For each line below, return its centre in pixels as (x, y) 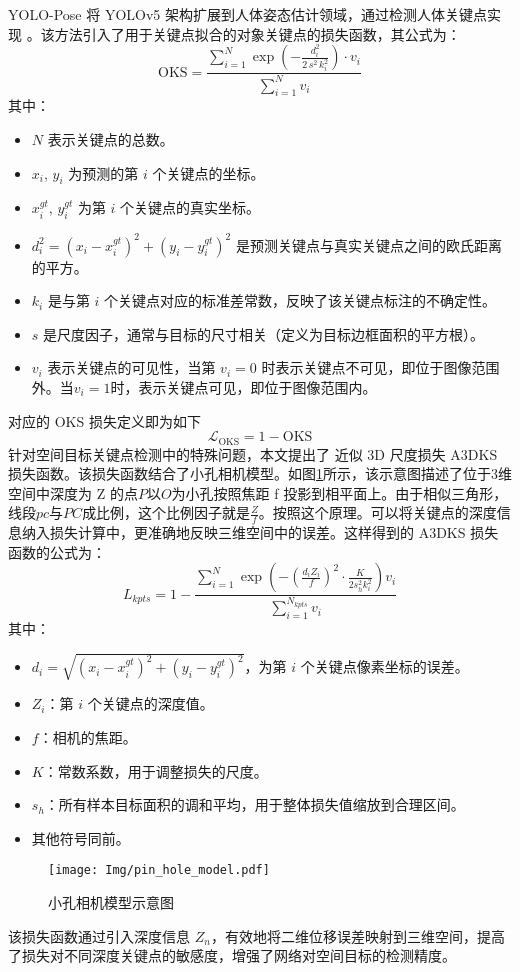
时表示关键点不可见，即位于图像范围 (380, 367)
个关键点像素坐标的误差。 (384, 666)
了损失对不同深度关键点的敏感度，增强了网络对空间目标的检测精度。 (232, 955)
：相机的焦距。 (87, 736)
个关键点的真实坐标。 (190, 207)
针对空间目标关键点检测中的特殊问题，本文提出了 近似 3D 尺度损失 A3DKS (253, 453)
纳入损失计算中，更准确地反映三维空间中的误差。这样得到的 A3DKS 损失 (260, 532)
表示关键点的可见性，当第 (131, 367)
